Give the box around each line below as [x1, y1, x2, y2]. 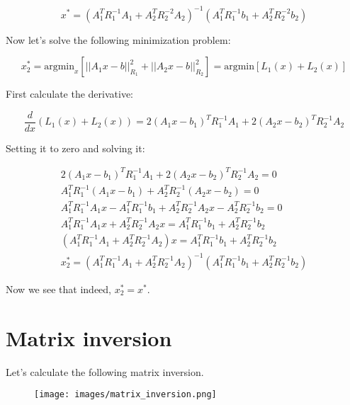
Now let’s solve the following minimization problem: [6, 32, 231, 47]
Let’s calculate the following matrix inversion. [6, 364, 204, 379]
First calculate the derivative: [6, 86, 134, 101]
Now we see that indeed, [6, 281, 111, 296]
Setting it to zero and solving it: [6, 140, 145, 155]
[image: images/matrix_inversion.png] [34, 389, 217, 400]
